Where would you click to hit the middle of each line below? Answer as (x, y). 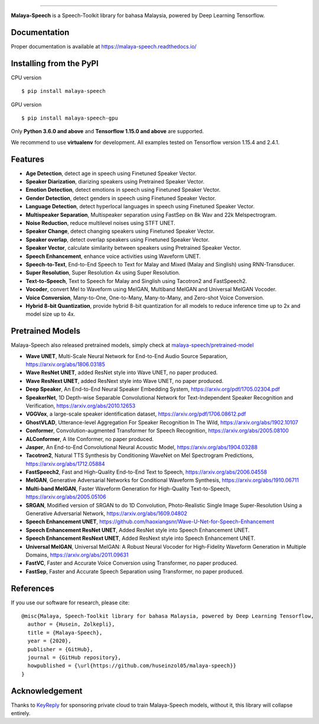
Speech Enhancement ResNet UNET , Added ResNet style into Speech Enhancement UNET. (138, 530)
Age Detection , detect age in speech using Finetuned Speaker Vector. (111, 173)
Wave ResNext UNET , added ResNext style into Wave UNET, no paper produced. (125, 381)
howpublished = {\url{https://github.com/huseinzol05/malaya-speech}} (132, 666)
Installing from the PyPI (55, 63)
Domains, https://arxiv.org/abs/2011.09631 (77, 555)
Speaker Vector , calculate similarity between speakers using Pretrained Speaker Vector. (134, 248)
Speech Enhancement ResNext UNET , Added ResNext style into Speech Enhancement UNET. (141, 538)
